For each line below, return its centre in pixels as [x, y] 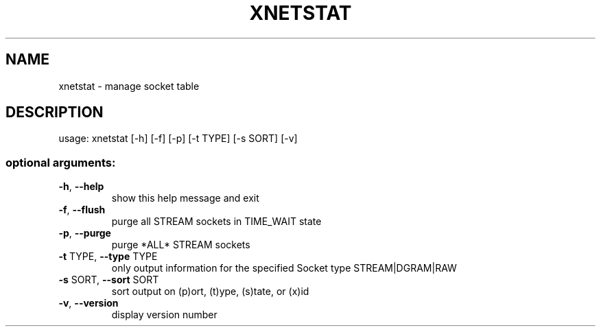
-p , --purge [85, 233]
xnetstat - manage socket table [129, 86]
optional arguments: [61, 162]
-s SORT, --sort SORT [109, 280]
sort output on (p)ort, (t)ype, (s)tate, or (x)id [210, 292]
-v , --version [89, 303]
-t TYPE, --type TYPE [108, 257]
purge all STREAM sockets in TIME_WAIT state [216, 222]
